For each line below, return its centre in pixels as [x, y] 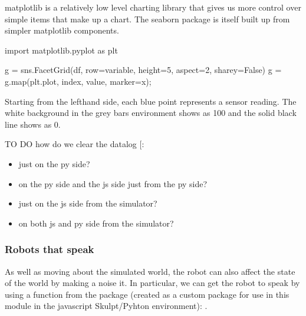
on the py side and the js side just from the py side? [113, 183]
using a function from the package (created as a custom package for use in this [147, 294]
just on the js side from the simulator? [88, 203]
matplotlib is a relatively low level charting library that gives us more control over [153, 7]
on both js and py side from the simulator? [96, 223]
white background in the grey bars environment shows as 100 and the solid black [151, 113]
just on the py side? [54, 163]
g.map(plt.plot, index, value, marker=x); [78, 81]
